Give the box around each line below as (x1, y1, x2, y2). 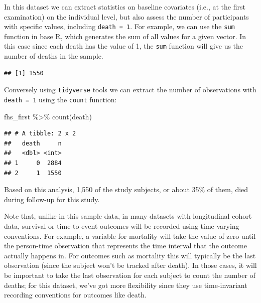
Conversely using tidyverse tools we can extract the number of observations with (4, 84, 256, 95)
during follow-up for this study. (4, 194, 100, 204)
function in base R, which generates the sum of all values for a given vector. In (4, 31, 246, 41)
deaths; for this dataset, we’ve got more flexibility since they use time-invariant (4, 279, 247, 290)
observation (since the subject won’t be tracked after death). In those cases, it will (4, 260, 257, 270)
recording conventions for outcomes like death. (4, 289, 147, 300)
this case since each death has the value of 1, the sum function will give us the (4, 41, 243, 51)
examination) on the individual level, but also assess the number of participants (4, 11, 249, 22)
